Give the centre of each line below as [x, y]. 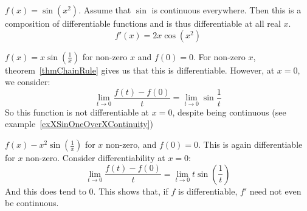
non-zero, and [131, 144]
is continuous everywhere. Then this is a [226, 10]
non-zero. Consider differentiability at [95, 158]
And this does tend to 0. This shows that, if [87, 191]
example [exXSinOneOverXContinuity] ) [79, 124]
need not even [275, 191]
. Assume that [105, 10]
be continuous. [32, 203]
